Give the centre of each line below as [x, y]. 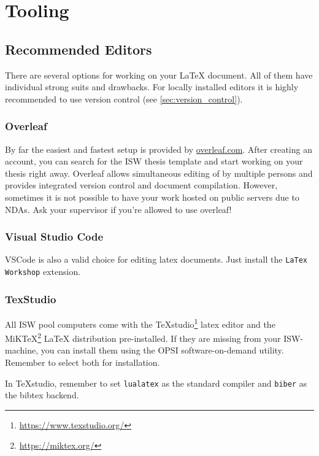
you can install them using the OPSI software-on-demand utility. [162, 350]
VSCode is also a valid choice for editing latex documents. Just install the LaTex [156, 259]
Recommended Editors [79, 49]
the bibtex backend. [42, 395]
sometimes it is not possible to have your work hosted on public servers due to [152, 197]
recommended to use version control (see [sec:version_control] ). [124, 99]
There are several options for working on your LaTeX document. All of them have [159, 75]
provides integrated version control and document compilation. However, [141, 185]
